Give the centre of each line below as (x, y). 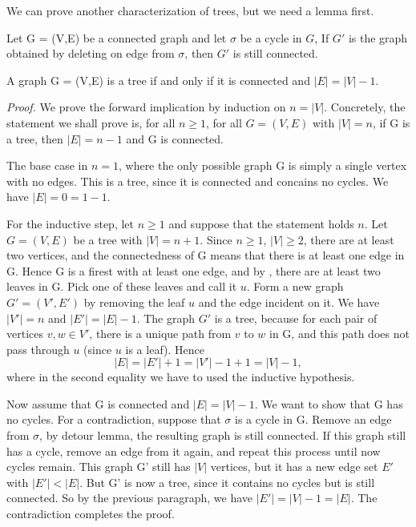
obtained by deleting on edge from (91, 53)
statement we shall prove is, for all (91, 122)
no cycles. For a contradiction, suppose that (114, 419)
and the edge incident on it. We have (289, 302)
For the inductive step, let (70, 223)
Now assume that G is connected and (98, 403)
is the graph (378, 37)
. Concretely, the (365, 107)
